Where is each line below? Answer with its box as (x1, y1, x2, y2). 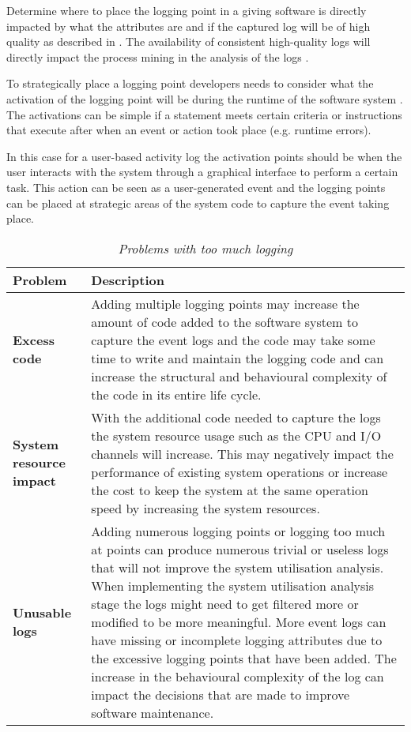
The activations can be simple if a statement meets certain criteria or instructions (6, 106, 402, 122)
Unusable (13, 603, 72, 622)
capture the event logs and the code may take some (91, 330, 375, 349)
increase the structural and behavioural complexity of (91, 366, 387, 385)
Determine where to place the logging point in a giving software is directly (6, 2, 367, 18)
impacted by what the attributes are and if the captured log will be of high (6, 17, 371, 34)
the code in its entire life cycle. (91, 385, 262, 404)
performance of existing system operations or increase (91, 462, 388, 481)
